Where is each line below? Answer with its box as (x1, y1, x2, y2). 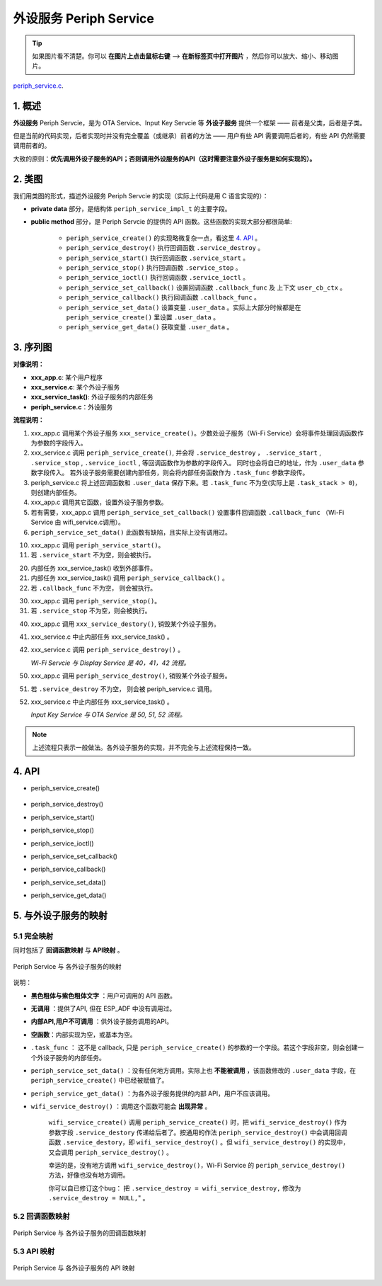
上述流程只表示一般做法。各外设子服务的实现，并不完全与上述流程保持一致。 (32, 744, 255, 752)
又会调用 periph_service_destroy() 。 (48, 1148, 173, 1156)
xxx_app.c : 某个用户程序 (30, 372, 103, 382)
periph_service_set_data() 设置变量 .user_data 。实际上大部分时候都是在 (66, 303, 301, 312)
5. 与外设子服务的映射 (13, 910, 108, 922)
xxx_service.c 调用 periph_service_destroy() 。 (30, 645, 184, 654)
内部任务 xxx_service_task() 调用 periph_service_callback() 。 (30, 574, 229, 582)
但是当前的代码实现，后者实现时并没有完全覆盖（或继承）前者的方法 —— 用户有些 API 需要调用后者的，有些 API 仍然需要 (13, 132, 366, 140)
